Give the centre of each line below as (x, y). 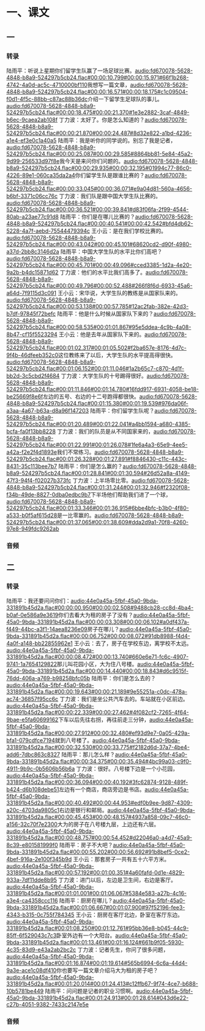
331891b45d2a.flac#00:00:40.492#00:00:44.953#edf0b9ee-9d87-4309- (99, 803)
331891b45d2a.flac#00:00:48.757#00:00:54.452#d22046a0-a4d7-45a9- (99, 838)
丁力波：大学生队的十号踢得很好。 (104, 375)
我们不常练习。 (76, 452)
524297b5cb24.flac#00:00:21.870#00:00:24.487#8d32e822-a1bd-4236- (99, 133)
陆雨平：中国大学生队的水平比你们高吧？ (111, 251)
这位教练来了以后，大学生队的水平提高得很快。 (117, 355)
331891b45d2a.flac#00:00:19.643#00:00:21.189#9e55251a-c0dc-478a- (97, 692)
